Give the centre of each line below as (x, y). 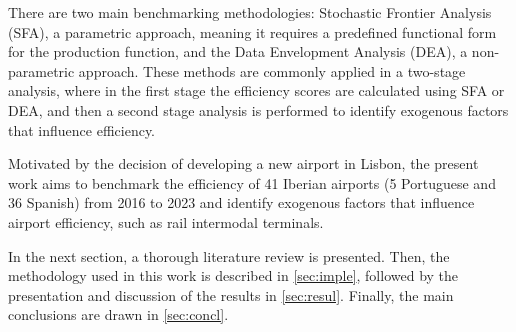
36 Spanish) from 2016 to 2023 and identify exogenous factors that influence (241, 202)
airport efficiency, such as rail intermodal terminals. (166, 221)
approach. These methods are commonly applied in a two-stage (272, 70)
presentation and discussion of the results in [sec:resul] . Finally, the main (231, 294)
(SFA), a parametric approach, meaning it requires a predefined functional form (252, 31)
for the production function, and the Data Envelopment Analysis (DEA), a (238, 51)
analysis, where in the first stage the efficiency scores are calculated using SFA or (256, 90)
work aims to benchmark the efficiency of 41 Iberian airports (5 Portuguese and (252, 182)
